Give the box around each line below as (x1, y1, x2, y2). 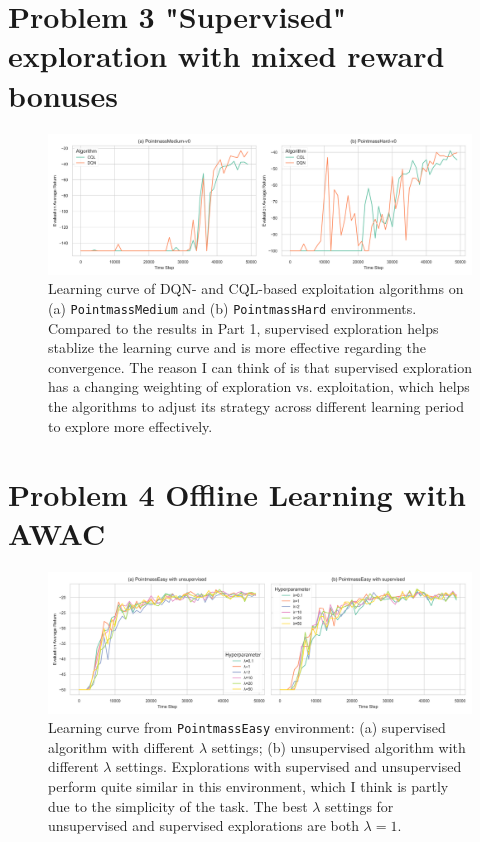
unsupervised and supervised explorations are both (48, 815, 359, 836)
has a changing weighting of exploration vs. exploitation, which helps (48, 376, 470, 397)
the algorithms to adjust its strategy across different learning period (48, 395, 465, 416)
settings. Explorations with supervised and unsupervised (116, 756, 462, 777)
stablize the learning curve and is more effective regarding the (48, 337, 426, 358)
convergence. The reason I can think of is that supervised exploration (48, 356, 472, 377)
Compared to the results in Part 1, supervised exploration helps (48, 317, 439, 338)
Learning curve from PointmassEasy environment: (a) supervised (48, 717, 446, 738)
